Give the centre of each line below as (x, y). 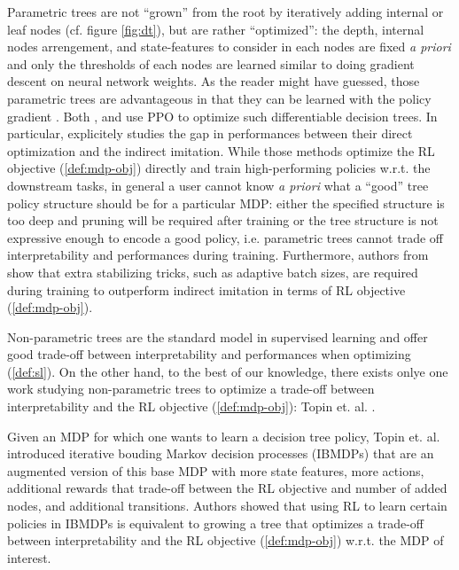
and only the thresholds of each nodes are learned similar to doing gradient (211, 63)
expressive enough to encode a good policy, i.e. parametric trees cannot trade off (225, 237)
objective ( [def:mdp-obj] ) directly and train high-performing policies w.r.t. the (219, 168)
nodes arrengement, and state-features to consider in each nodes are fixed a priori (229, 47)
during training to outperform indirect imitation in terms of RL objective (206, 289)
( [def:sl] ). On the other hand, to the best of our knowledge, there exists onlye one (228, 371)
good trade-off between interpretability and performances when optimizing (209, 354)
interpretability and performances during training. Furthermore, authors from (218, 255)
